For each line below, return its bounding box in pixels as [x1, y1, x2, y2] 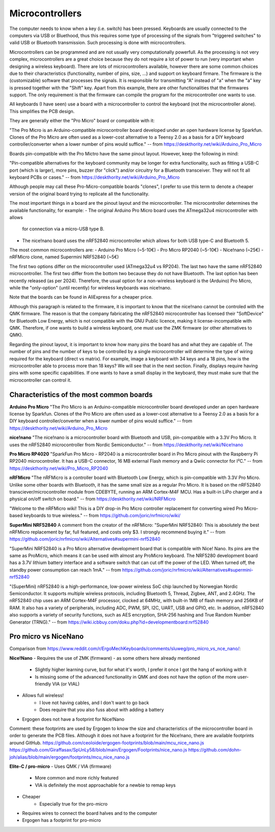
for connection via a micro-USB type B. [22, 226, 104, 232]
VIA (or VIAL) [52, 681, 80, 687]
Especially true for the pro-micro [39, 800, 108, 807]
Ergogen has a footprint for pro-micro [22, 817, 101, 823]
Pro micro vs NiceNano [9, 632, 84, 641]
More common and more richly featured [35, 775, 119, 781]
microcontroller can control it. [9, 377, 72, 383]
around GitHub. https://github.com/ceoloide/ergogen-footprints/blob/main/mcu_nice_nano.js [9, 739, 204, 746]
